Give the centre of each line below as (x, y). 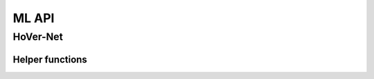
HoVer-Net (38, 37)
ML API (34, 18)
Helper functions (50, 59)
